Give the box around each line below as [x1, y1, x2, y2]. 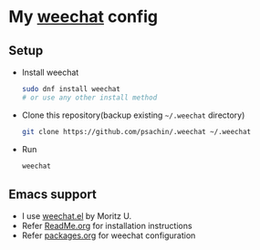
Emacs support [8, 186, 98, 202]
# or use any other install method [21, 93, 158, 102]
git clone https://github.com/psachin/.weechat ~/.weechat [21, 127, 252, 136]
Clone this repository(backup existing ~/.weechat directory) [21, 109, 245, 120]
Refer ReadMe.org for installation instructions [21, 221, 192, 232]
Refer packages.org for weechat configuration [21, 230, 196, 241]
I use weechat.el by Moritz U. [21, 211, 132, 222]
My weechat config [8, 6, 159, 27]
